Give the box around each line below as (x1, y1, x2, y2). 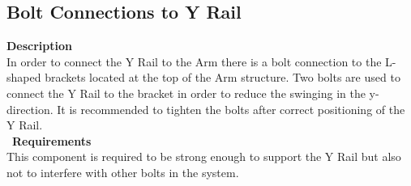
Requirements (12, 132, 92, 149)
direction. (6, 100, 54, 117)
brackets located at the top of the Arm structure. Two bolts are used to (45, 69, 400, 86)
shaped (6, 69, 41, 86)
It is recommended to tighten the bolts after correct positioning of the (57, 100, 405, 117)
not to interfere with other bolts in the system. (6, 163, 239, 180)
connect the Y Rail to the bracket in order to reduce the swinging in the (6, 84, 366, 101)
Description (6, 37, 73, 54)
